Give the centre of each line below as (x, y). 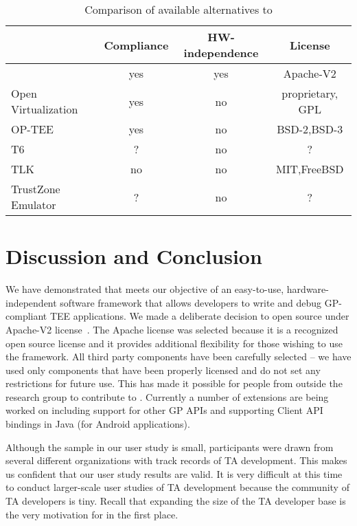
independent (31, 302)
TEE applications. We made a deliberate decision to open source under (199, 316)
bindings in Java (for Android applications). (98, 424)
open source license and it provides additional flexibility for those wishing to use (174, 343)
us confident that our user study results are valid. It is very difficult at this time (174, 473)
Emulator (34, 205)
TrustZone (36, 189)
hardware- (308, 289)
